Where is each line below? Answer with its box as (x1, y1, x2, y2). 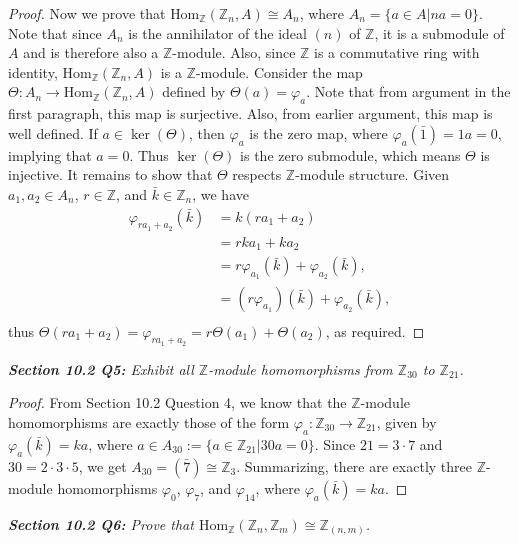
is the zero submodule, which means (240, 144, 461, 165)
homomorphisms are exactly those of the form (8, 411, 290, 432)
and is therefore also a (23, 42, 159, 63)
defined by (162, 81, 226, 102)
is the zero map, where (249, 122, 388, 143)
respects (232, 164, 282, 185)
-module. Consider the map (195, 61, 363, 82)
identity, (8, 61, 58, 82)
